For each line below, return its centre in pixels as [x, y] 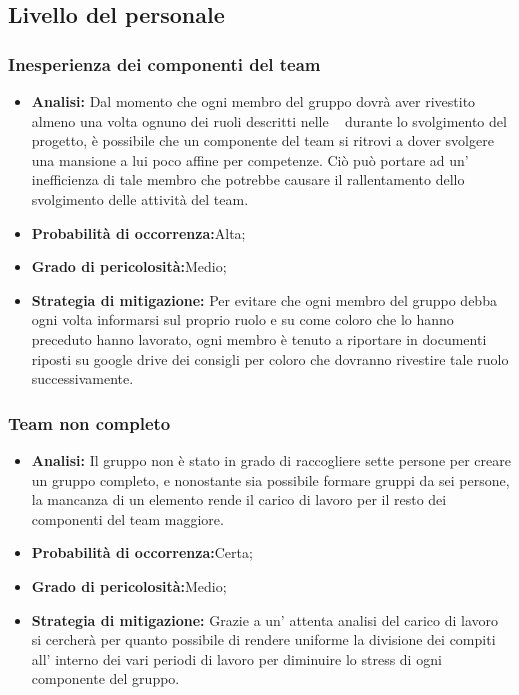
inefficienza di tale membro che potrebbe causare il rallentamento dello [248, 179]
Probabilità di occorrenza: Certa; [142, 552]
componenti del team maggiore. [127, 518]
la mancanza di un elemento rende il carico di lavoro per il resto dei [239, 499]
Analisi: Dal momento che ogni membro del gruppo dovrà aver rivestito [253, 101]
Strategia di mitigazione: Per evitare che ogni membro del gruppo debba [264, 299]
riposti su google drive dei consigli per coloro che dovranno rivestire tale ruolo [270, 358]
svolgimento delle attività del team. [140, 198]
